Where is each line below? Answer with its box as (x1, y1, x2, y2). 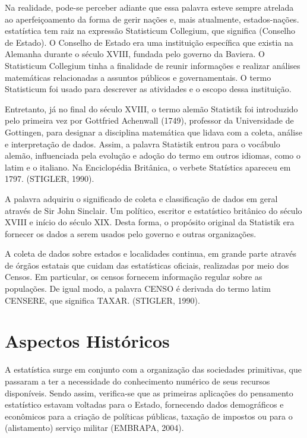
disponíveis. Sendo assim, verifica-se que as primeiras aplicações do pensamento (5, 386, 293, 399)
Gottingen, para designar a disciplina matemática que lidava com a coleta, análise (5, 125, 302, 138)
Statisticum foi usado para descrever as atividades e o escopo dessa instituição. (5, 83, 292, 95)
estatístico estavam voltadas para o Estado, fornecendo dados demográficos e (5, 398, 284, 411)
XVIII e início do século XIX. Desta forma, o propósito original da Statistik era (5, 216, 295, 228)
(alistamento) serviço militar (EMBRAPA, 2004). (5, 421, 184, 434)
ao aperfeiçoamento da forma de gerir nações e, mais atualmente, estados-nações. (5, 12, 299, 25)
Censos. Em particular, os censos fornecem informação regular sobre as (5, 270, 262, 283)
